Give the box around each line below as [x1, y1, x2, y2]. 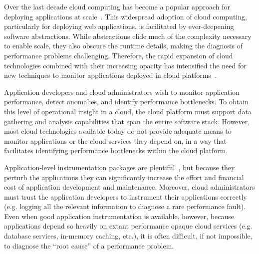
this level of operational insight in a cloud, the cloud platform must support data [4, 106, 252, 116]
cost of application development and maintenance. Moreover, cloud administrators [4, 182, 255, 192]
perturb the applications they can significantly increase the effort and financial [4, 172, 244, 182]
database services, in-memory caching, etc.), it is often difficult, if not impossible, [4, 231, 253, 241]
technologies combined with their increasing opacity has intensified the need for [4, 60, 247, 70]
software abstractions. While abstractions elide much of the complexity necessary [4, 30, 252, 41]
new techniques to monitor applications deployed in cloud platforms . [4, 70, 217, 80]
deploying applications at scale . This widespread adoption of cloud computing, [4, 11, 247, 21]
